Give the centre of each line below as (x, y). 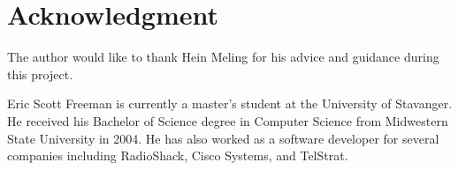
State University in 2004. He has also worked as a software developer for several (223, 138)
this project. (40, 74)
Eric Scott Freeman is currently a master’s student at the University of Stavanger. (230, 103)
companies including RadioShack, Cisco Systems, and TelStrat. (178, 155)
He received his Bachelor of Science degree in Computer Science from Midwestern (228, 120)
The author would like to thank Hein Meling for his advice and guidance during (223, 57)
